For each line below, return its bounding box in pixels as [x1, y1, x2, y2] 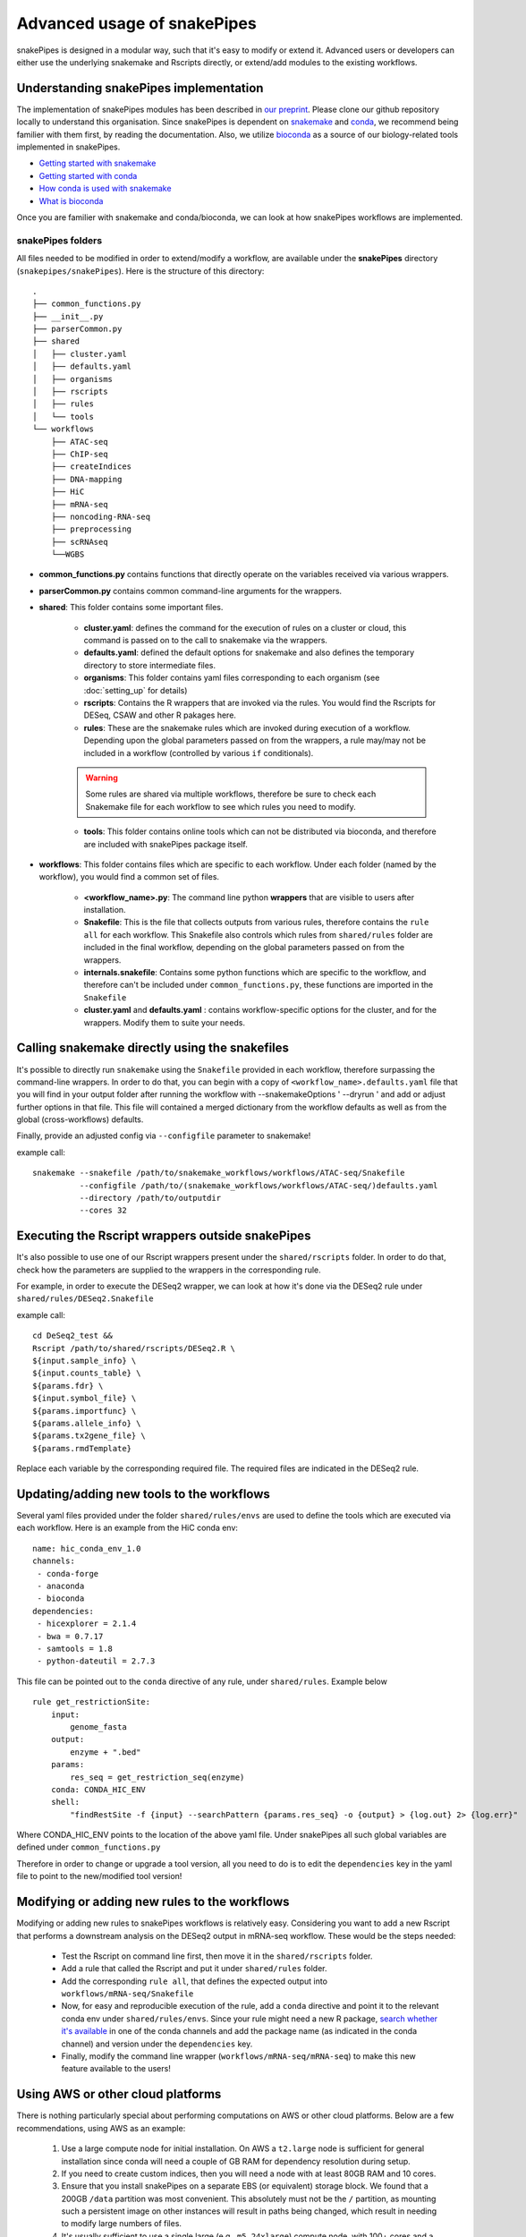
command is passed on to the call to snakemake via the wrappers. [83, 635, 328, 646]
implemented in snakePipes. [16, 141, 121, 152]
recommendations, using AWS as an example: [16, 2122, 186, 2133]
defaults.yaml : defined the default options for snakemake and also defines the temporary [83, 647, 415, 658]
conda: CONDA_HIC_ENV [50, 1784, 147, 1794]
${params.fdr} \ [32, 1381, 104, 1391]
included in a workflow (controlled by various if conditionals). [83, 747, 314, 758]
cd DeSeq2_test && [32, 1331, 114, 1341]
